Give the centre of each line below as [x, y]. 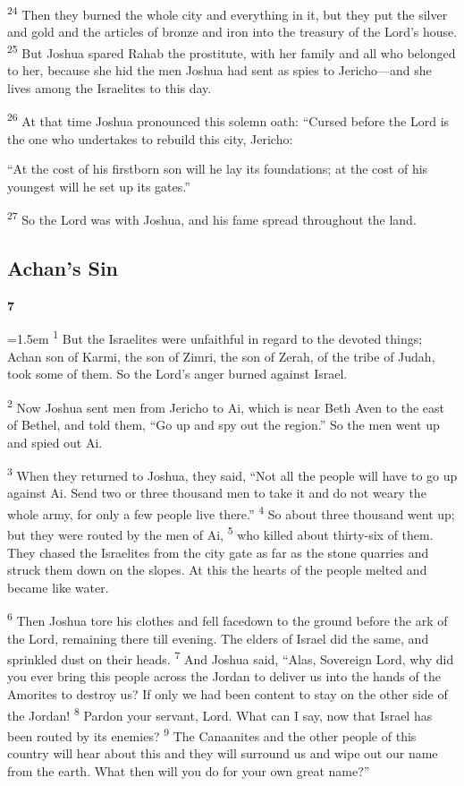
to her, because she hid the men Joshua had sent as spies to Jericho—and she [219, 70]
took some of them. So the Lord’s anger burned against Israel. [177, 374]
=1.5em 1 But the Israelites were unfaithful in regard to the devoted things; [215, 337]
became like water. [58, 587]
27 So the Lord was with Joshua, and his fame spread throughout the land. [212, 218]
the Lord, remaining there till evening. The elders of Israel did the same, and [218, 638]
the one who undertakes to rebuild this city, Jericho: [150, 138]
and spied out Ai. [55, 442]
